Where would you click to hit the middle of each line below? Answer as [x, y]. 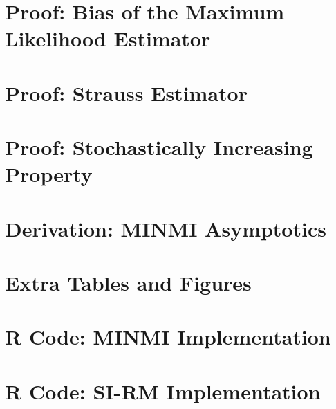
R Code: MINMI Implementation [168, 337]
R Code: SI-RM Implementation [163, 391]
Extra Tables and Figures [128, 283]
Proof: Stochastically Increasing [159, 147]
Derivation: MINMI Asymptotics [166, 228]
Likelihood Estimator [108, 38]
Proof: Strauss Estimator [126, 92]
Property [49, 174]
